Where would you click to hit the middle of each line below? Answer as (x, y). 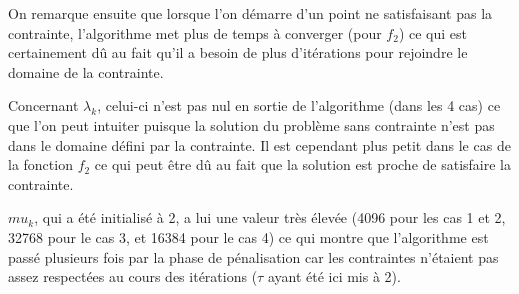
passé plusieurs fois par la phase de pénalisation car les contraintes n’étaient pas (253, 256)
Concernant (43, 105)
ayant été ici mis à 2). (334, 276)
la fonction (40, 164)
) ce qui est (433, 32)
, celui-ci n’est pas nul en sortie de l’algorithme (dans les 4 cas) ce (299, 105)
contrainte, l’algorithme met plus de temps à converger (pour (195, 32)
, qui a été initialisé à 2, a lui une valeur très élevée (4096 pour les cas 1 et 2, (270, 217)
